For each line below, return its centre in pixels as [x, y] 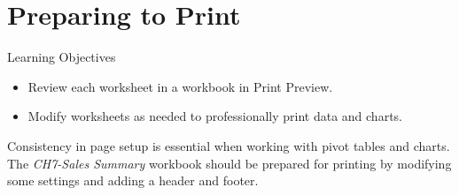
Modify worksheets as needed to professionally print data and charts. [215, 116]
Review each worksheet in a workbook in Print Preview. [180, 86]
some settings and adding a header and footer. [133, 180]
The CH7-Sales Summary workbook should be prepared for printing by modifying [229, 163]
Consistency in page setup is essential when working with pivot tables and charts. [229, 145]
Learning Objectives [62, 57]
